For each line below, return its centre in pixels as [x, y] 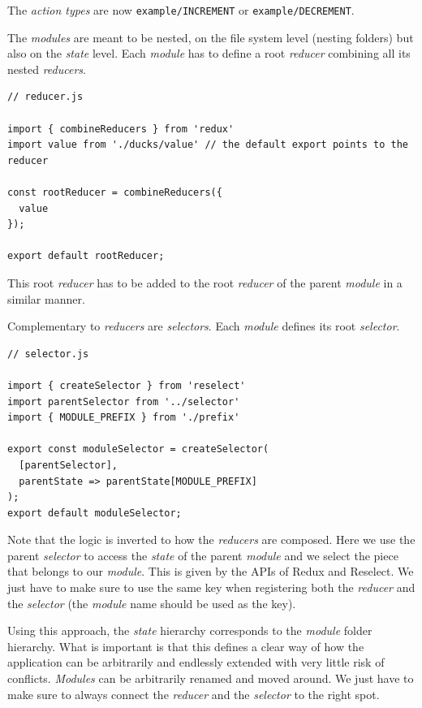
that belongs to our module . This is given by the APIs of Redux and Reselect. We [211, 571]
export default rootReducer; [86, 256]
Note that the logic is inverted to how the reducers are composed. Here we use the [211, 540]
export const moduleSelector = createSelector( [138, 449]
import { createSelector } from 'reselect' [127, 385]
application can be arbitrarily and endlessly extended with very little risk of [196, 662]
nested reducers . [47, 69]
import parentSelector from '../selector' [124, 401]
